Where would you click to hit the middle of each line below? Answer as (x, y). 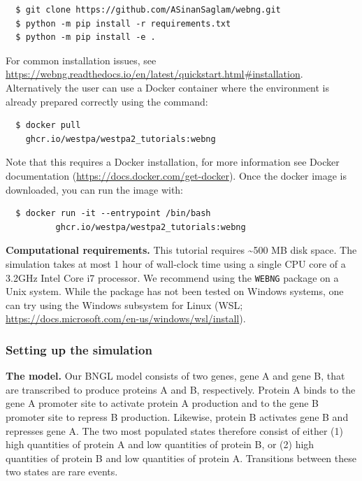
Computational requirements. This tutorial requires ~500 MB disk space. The (181, 250)
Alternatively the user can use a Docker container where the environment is (168, 87)
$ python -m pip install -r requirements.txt (123, 23)
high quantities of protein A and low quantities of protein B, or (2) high (160, 444)
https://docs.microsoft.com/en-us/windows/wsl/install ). (126, 318)
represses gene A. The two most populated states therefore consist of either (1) (174, 430)
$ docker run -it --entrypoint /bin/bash (113, 214)
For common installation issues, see (81, 60)
